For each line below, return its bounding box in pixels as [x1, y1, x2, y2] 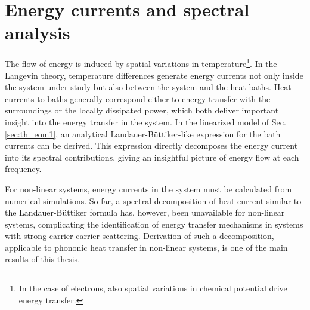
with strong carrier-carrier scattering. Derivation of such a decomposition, [5, 229, 274, 242]
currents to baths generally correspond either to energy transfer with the [5, 92, 271, 105]
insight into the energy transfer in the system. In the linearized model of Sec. [5, 115, 286, 128]
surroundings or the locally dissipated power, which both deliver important [5, 104, 279, 116]
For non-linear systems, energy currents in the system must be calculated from [5, 182, 292, 195]
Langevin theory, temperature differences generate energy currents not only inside [5, 69, 303, 81]
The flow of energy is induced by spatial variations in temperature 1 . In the [5, 56, 277, 69]
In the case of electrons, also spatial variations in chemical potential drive [18, 282, 287, 294]
